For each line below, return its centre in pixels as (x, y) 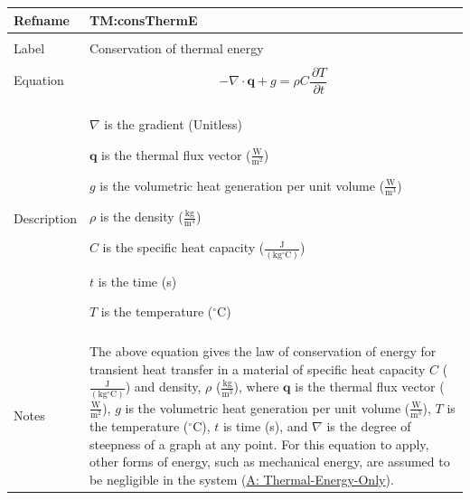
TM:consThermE (143, 19)
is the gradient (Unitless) (173, 124)
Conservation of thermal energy (176, 47)
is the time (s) (137, 281)
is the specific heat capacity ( (183, 247)
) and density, (163, 387)
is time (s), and (265, 425)
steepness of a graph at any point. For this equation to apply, (259, 443)
